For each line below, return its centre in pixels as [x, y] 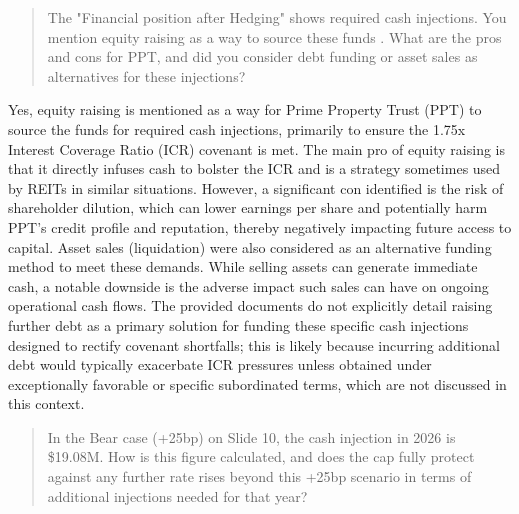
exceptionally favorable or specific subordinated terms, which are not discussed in [257, 383]
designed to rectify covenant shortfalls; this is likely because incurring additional [254, 344]
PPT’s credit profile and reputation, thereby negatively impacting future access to [260, 226]
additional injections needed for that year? [177, 495]
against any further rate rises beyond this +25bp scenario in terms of [259, 476]
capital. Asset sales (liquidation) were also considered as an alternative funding [250, 246]
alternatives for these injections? [146, 75]
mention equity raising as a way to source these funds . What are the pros [274, 36]
